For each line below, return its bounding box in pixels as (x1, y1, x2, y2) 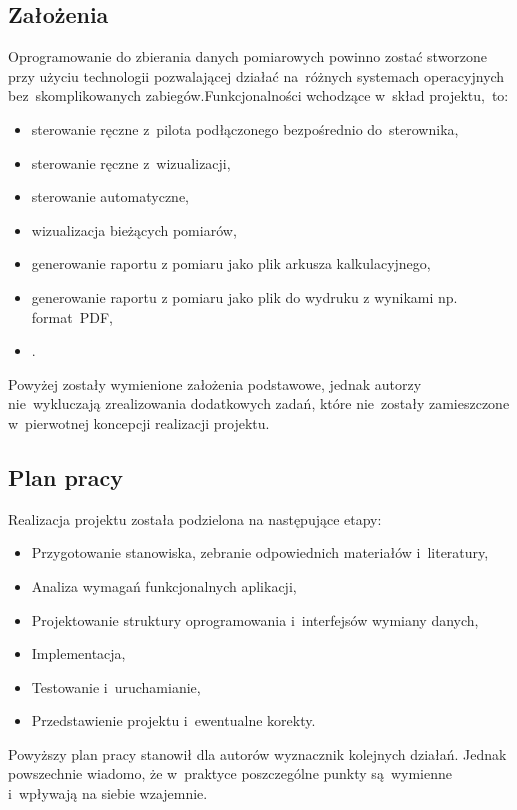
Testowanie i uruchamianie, (31, 676, 201, 697)
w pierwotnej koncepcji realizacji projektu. (8, 412, 270, 433)
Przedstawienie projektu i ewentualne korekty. (31, 710, 316, 731)
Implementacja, (31, 643, 126, 664)
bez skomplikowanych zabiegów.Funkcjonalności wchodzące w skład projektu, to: (8, 85, 509, 106)
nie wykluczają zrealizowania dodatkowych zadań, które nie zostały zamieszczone (8, 393, 510, 414)
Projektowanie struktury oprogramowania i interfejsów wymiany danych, (31, 609, 479, 630)
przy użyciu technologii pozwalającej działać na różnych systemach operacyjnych (8, 65, 505, 86)
